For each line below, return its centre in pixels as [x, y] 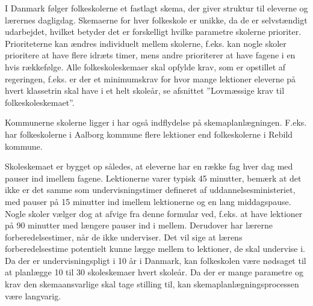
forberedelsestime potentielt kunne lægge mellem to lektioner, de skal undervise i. [155, 249]
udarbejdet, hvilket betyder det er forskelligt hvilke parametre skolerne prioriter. [153, 32]
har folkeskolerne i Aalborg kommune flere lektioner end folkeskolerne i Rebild [149, 134]
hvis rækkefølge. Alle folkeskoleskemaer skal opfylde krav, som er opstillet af [145, 66]
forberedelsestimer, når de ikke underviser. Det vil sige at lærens [124, 237]
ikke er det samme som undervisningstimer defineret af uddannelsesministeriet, [150, 190]
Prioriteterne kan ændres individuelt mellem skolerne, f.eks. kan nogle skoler [146, 43]
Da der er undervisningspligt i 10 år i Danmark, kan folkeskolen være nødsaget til [156, 260]
